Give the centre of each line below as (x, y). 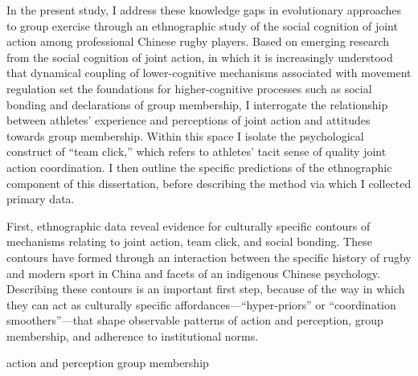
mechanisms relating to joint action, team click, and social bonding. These (189, 241)
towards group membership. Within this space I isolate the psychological (185, 135)
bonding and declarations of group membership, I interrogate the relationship (197, 104)
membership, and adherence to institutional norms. (133, 335)
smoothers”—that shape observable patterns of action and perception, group (195, 320)
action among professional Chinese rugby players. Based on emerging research (198, 41)
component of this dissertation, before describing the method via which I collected (209, 183)
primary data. (41, 199)
